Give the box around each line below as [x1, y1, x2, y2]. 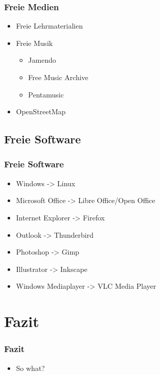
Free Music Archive [28, 72, 88, 82]
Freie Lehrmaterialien [16, 20, 83, 31]
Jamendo [28, 55, 56, 65]
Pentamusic [28, 89, 64, 99]
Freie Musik [16, 37, 53, 48]
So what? [16, 362, 45, 373]
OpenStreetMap [16, 106, 66, 117]
